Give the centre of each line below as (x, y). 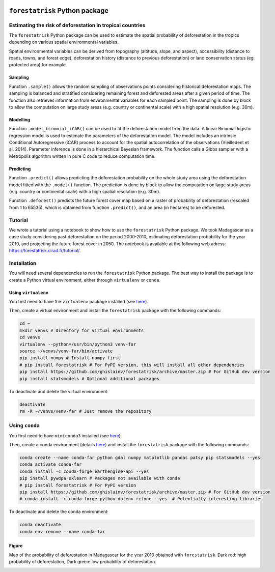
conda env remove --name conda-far (62, 531)
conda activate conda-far (51, 465)
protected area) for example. (38, 65)
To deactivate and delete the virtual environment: (59, 391)
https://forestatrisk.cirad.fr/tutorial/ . (45, 251)
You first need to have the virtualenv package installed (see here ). (79, 302)
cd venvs (30, 337)
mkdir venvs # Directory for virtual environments (82, 330)
